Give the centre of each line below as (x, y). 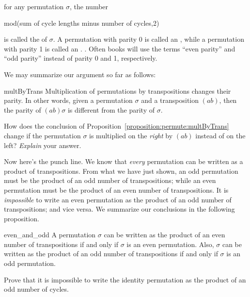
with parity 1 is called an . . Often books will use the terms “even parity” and (120, 48)
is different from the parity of (111, 109)
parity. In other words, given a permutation (68, 100)
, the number (89, 6)
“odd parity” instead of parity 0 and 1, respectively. (81, 58)
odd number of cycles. (36, 289)
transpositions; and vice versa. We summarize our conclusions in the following (119, 209)
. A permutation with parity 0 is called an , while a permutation (148, 39)
